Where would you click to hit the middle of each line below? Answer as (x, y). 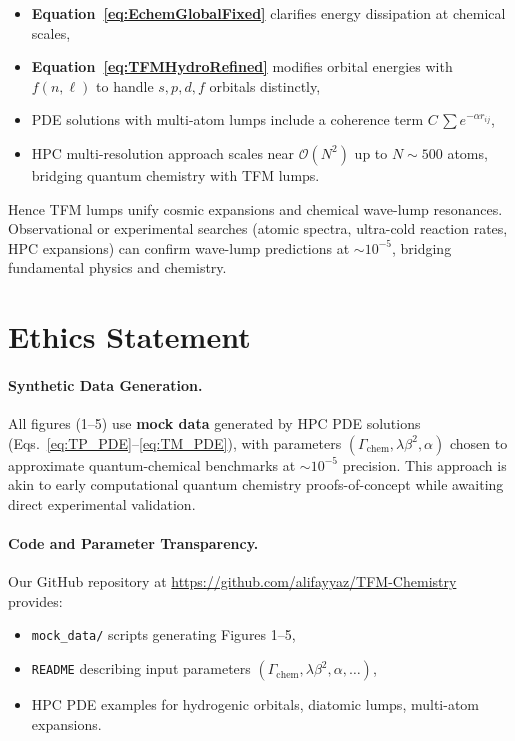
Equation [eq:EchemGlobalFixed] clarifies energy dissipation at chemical (268, 13)
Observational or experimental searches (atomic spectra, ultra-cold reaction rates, (258, 228)
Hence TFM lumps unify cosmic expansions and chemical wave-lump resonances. (255, 208)
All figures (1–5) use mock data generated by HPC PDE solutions (214, 423)
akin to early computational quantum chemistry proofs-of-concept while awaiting (256, 484)
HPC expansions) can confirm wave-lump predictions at (179, 247)
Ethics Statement (129, 336)
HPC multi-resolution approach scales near (163, 152)
